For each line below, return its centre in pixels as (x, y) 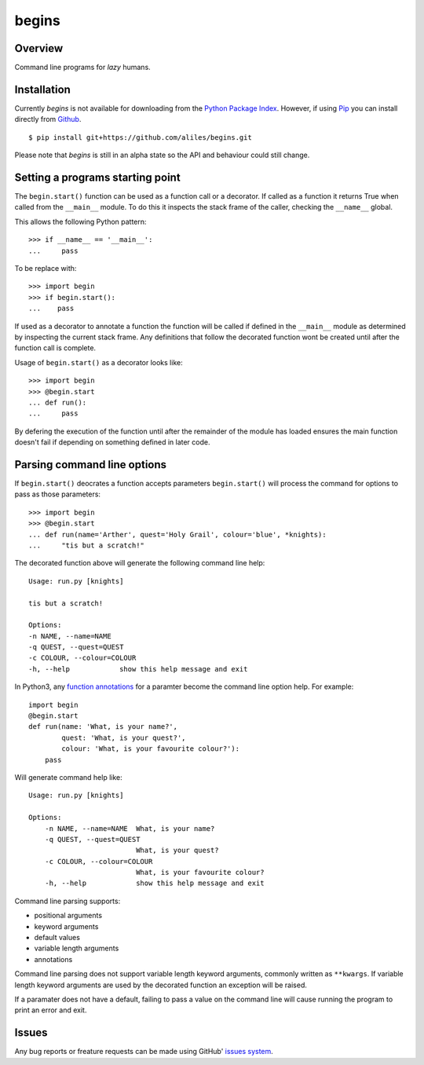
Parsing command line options (91, 465)
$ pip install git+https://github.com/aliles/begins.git (141, 137)
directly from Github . (48, 119)
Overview (39, 48)
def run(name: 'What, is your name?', (103, 727)
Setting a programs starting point (97, 177)
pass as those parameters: (58, 494)
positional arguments (68, 916)
